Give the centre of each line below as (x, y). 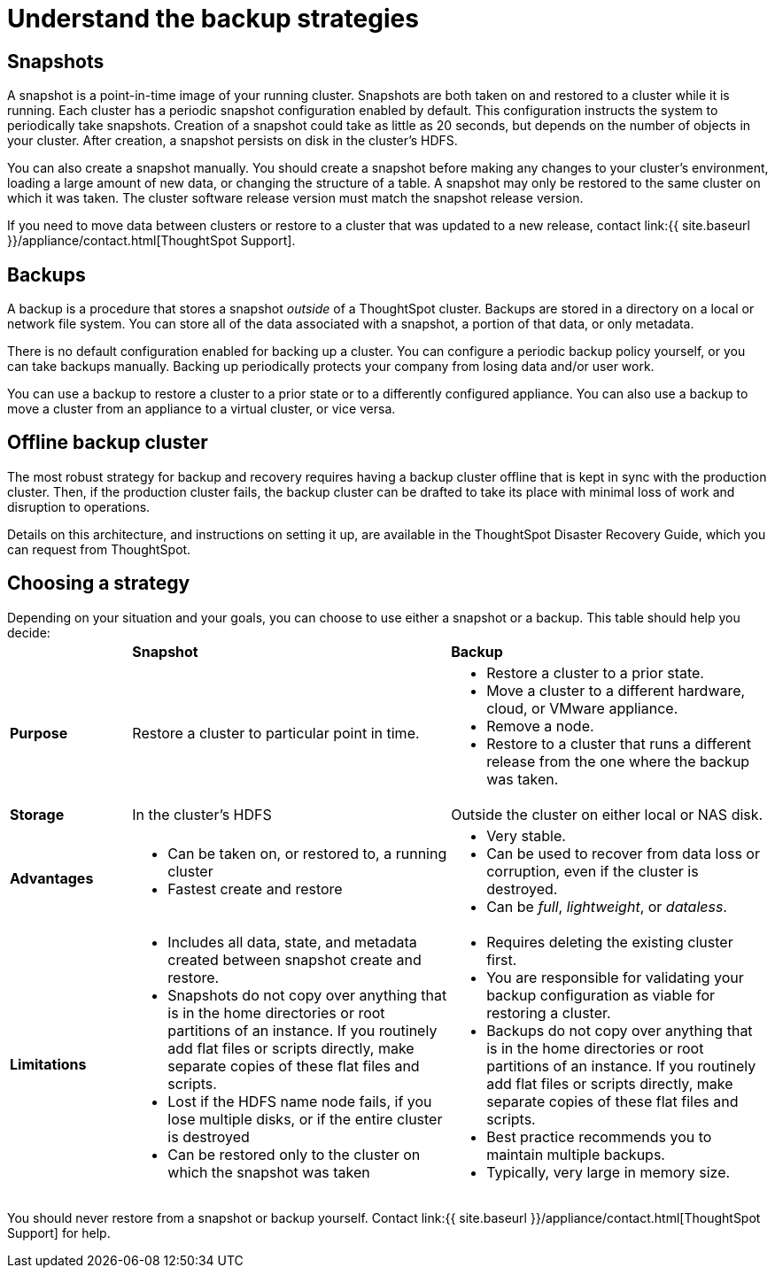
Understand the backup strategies (213, 19)
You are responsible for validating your (615, 977)
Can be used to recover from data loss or (623, 853)
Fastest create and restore (255, 889)
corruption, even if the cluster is (593, 871)
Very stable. (526, 835)
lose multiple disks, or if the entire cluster (305, 1119)
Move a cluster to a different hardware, (616, 690)
